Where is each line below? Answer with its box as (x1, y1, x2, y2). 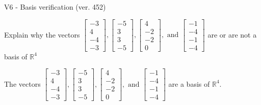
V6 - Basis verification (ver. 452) (4, 2, 106, 12)
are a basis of (168, 78, 210, 89)
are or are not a (207, 29, 257, 40)
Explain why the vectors (4, 29, 80, 40)
